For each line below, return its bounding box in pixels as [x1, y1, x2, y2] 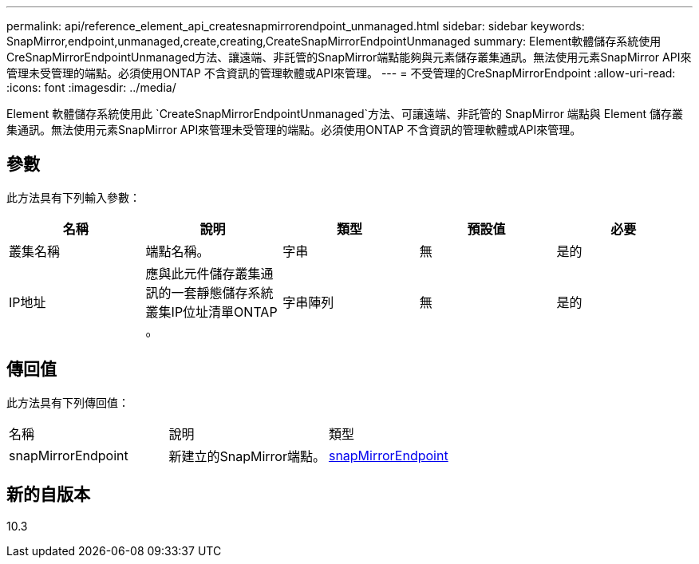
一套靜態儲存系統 [171, 284, 274, 301]
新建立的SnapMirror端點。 [168, 448, 326, 464]
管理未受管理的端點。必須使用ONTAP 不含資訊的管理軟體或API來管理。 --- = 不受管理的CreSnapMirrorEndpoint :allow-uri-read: [6, 66, 676, 80]
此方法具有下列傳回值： [6, 395, 129, 409]
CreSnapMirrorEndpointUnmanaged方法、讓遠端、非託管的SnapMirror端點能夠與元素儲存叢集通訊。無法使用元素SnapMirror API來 [6, 50, 692, 64]
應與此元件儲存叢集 [145, 265, 261, 282]
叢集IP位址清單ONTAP [145, 303, 278, 320]
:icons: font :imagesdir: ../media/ [6, 81, 176, 94]
